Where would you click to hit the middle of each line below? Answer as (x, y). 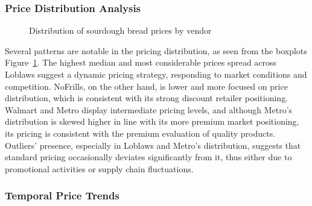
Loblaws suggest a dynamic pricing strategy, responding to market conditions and (156, 74)
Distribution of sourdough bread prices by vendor (120, 30)
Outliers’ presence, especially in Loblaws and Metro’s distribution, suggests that (153, 145)
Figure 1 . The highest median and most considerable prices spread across (141, 62)
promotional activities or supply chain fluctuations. (99, 168)
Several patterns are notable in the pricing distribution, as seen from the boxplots (156, 50)
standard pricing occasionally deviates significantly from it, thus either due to (148, 157)
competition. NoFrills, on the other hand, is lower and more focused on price (146, 86)
